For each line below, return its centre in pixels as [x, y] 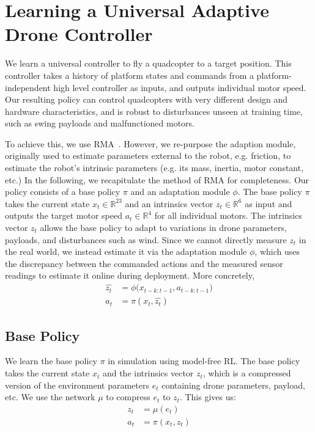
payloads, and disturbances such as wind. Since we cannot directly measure [146, 239]
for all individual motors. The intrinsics [228, 215]
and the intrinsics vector [148, 373]
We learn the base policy [51, 361]
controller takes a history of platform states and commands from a [129, 75]
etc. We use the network [50, 397]
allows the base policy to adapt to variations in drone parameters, [163, 228]
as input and [269, 203]
